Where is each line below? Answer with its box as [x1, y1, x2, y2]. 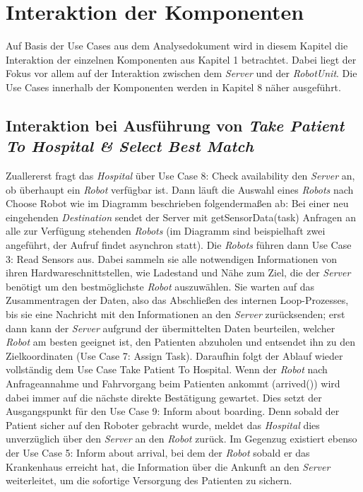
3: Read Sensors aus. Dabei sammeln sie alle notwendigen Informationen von [6, 251, 338, 266]
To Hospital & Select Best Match [6, 135, 254, 157]
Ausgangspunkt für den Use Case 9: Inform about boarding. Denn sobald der [6, 404, 340, 418]
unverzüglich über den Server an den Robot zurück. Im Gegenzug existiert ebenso [6, 431, 357, 446]
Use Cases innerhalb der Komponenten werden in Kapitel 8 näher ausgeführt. [6, 79, 341, 94]
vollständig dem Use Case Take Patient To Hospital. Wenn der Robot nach [6, 362, 328, 377]
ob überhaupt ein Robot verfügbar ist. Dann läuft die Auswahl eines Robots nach [6, 182, 354, 197]
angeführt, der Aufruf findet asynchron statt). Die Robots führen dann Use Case [6, 238, 352, 252]
